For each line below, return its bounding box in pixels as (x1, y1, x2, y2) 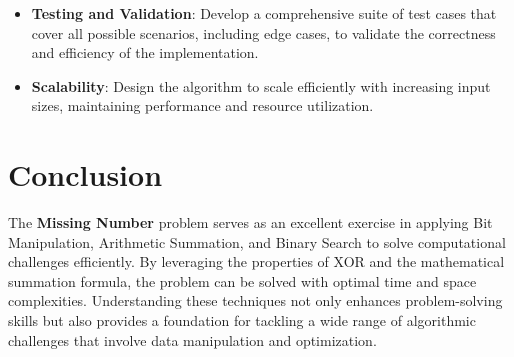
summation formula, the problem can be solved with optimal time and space (8, 270, 477, 291)
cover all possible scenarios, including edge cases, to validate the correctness (31, 22, 496, 43)
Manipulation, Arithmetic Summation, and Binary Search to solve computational (8, 231, 506, 252)
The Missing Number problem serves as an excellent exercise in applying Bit (8, 212, 493, 233)
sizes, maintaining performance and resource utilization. (31, 95, 374, 116)
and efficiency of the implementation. (31, 42, 259, 63)
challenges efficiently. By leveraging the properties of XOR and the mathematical (8, 251, 505, 272)
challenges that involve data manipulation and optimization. (8, 329, 377, 350)
